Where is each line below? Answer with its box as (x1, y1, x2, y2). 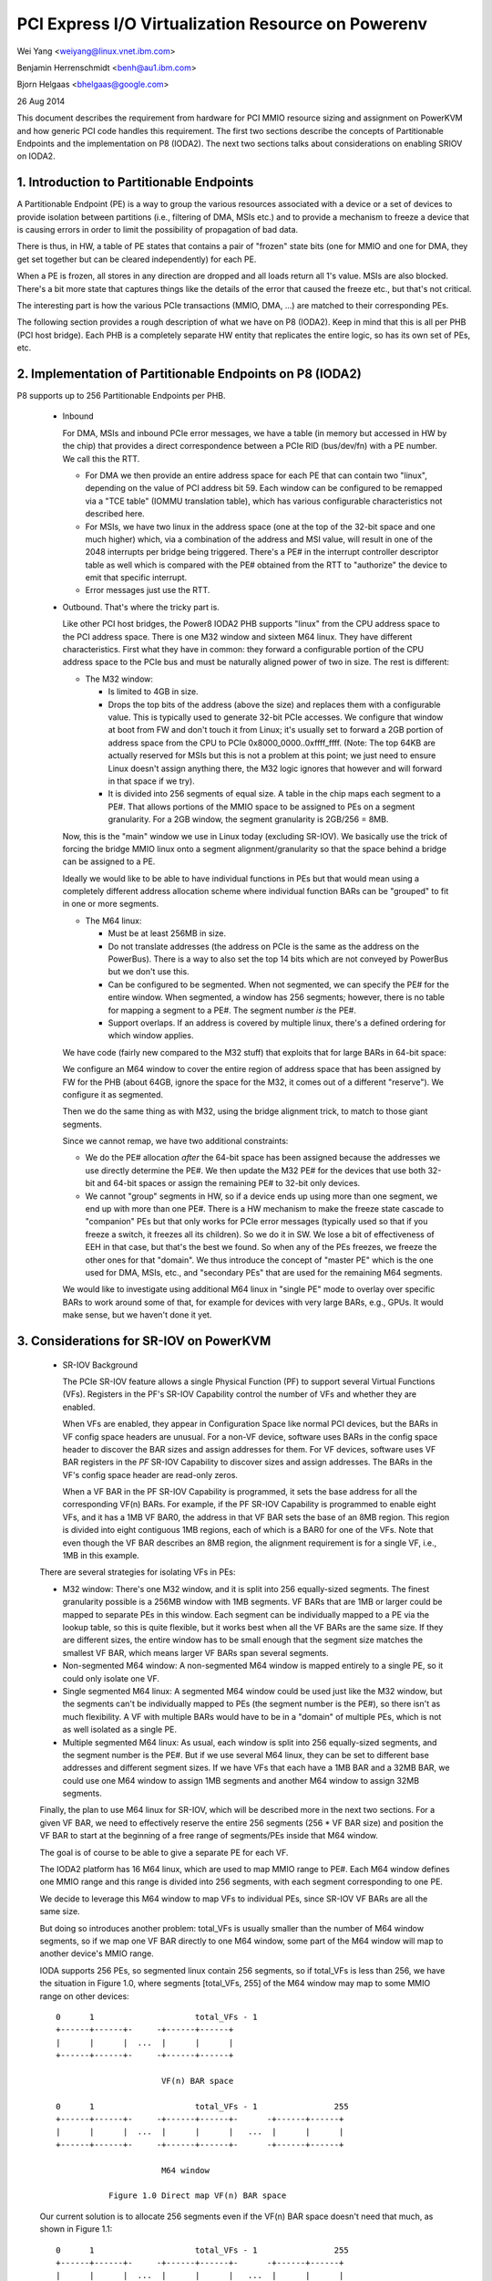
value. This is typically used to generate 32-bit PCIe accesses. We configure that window (108, 712, 444, 723)
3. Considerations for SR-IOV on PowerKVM (16, 1333, 272, 1349)
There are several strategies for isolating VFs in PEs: (39, 1567, 236, 1578)
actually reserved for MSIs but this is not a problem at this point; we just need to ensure (108, 750, 436, 761)
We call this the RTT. (62, 453, 140, 464)
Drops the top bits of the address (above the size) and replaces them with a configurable (108, 699, 441, 710)
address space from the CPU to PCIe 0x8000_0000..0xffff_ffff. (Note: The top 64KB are (108, 737, 436, 748)
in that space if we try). (108, 776, 195, 786)
